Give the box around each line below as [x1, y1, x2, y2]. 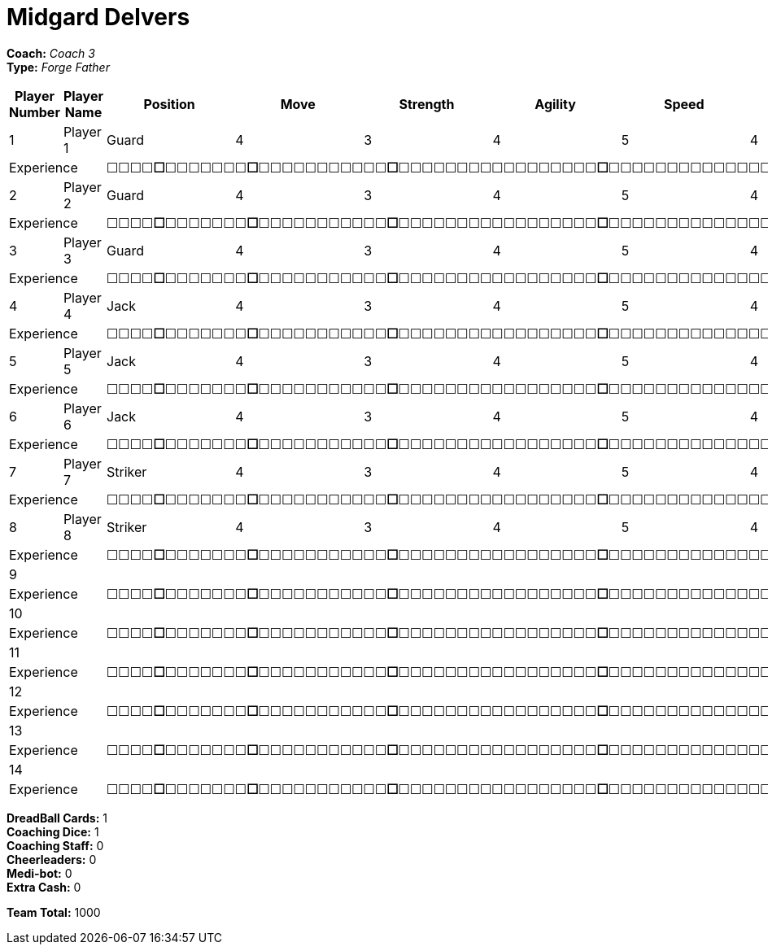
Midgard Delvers [7, 3, 190, 31]
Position [143, 95, 195, 112]
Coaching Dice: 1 [7, 824, 99, 839]
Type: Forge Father [7, 59, 110, 74]
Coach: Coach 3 [7, 46, 95, 60]
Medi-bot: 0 [7, 866, 72, 880]
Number [9, 103, 60, 120]
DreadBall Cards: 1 [7, 810, 108, 825]
